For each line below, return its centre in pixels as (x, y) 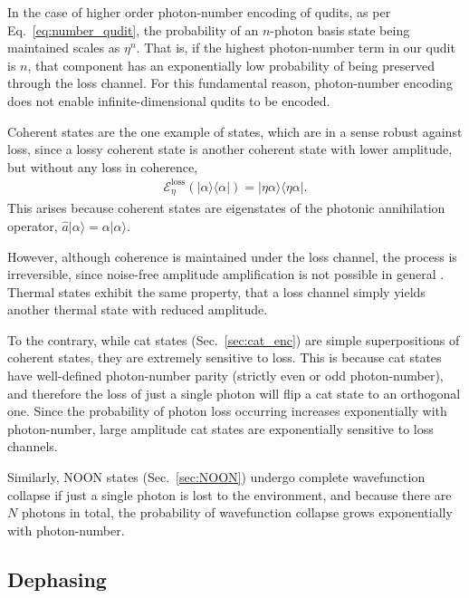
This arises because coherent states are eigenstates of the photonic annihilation (226, 208)
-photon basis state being (340, 29)
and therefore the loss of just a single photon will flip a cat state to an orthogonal (234, 393)
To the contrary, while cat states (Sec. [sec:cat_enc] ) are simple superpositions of (234, 339)
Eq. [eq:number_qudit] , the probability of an (133, 29)
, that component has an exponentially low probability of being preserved (231, 65)
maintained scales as (64, 48)
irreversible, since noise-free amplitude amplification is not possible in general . (226, 274)
